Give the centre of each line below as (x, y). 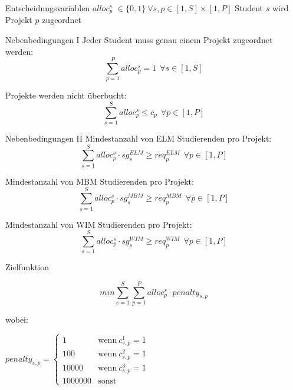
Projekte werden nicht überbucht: (66, 95)
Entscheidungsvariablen (48, 8)
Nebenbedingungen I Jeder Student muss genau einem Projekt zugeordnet (139, 40)
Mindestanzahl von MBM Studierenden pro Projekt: (100, 181)
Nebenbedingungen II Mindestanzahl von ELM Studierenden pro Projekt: (139, 138)
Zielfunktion (27, 267)
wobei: (17, 319)
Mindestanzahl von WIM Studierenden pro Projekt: (99, 224)
